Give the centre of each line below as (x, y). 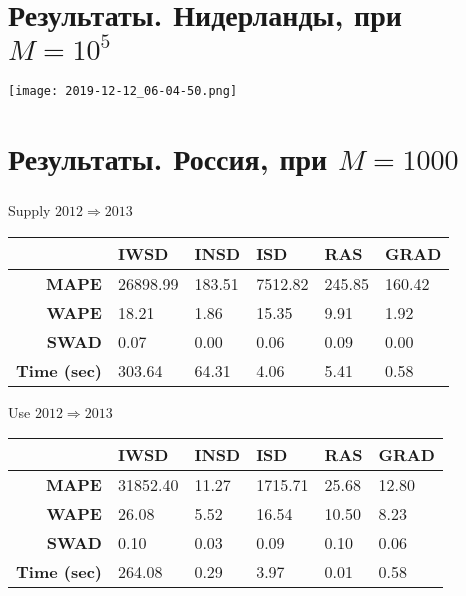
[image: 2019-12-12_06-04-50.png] (123, 91)
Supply (29, 210)
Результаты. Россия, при (168, 158)
